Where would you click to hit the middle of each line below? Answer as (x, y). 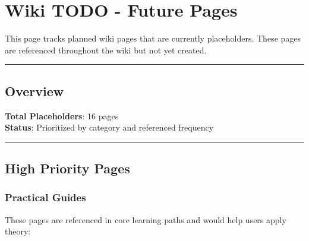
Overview (34, 91)
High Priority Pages (67, 168)
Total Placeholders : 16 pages (62, 115)
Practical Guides (45, 197)
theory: (18, 231)
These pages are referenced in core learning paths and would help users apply (146, 219)
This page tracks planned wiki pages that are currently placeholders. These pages (153, 38)
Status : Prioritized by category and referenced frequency (109, 127)
